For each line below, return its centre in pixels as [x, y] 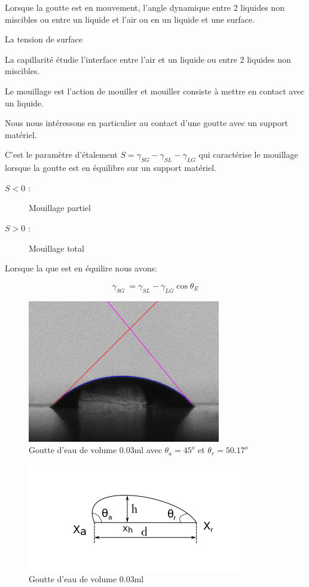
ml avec [148, 450]
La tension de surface [44, 39]
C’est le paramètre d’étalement [61, 155]
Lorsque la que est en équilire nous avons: [81, 268]
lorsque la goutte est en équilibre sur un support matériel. [111, 168]
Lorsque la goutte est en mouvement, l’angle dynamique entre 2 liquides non [145, 7]
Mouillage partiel [60, 208]
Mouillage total [56, 248]
